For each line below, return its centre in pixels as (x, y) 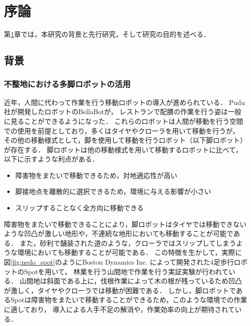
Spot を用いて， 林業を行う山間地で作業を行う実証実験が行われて (126, 271)
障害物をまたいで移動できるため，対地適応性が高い (96, 175)
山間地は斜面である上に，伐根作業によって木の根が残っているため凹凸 (131, 281)
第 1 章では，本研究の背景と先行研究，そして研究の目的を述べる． (107, 34)
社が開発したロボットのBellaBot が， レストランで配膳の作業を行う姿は (116, 111)
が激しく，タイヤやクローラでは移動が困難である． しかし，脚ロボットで (120, 290)
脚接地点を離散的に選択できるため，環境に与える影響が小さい (113, 191)
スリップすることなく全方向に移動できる (80, 208)
